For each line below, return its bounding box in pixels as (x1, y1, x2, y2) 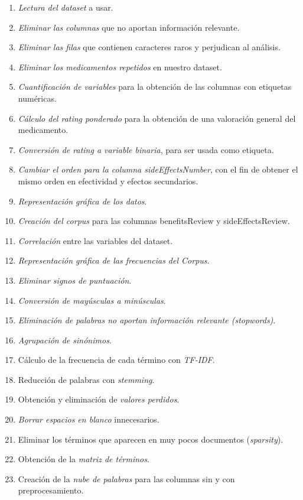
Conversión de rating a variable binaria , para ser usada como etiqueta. (18, 143, 274, 155)
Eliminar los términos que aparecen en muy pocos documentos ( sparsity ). (18, 433, 284, 445)
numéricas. (18, 92, 57, 104)
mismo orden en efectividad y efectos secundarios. (18, 174, 198, 187)
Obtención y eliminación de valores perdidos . (18, 393, 180, 405)
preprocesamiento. (18, 484, 84, 496)
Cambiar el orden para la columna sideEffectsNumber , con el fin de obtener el (18, 163, 298, 176)
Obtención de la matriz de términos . (18, 453, 149, 465)
